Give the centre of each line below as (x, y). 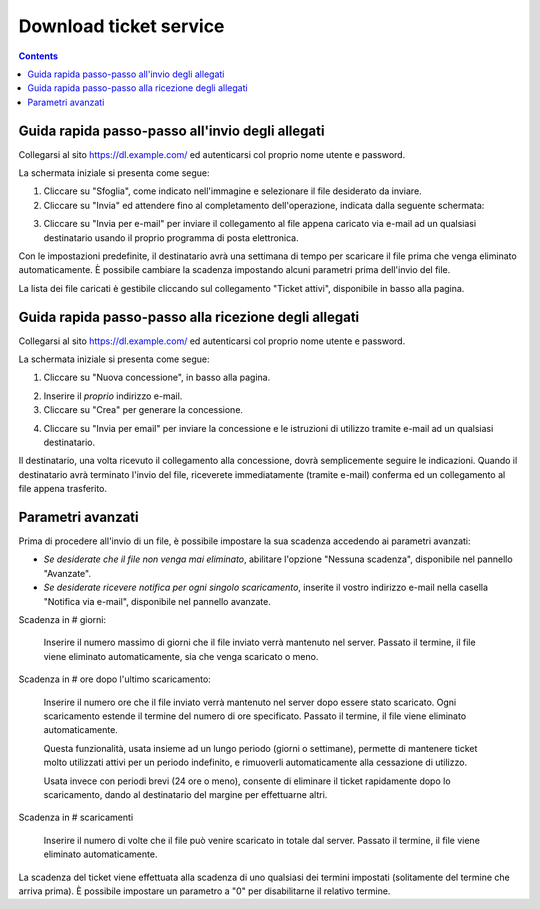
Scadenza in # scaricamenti (76, 817)
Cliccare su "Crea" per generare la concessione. (143, 410)
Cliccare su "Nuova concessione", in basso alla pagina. (157, 377)
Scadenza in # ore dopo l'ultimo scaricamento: (115, 679)
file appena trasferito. (63, 489)
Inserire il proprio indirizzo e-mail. (113, 396)
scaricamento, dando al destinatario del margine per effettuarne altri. (185, 794)
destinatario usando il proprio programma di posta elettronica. (171, 237)
